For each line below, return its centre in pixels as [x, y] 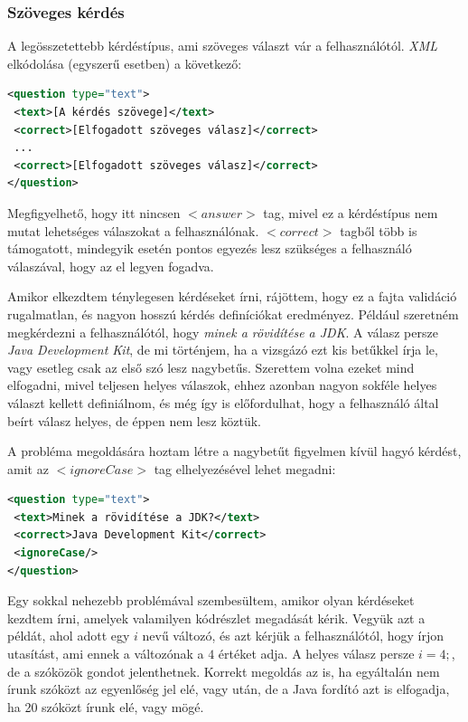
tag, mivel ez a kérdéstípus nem [351, 212]
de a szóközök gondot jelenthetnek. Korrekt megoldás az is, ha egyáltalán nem [224, 671]
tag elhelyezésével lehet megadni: [245, 468]
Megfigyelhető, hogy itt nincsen [94, 212]
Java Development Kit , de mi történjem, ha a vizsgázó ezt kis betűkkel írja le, [223, 350]
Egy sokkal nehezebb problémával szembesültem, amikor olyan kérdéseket [211, 600]
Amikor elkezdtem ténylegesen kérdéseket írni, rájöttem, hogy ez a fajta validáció [232, 296]
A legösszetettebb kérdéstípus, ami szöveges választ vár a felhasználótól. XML [223, 46]
